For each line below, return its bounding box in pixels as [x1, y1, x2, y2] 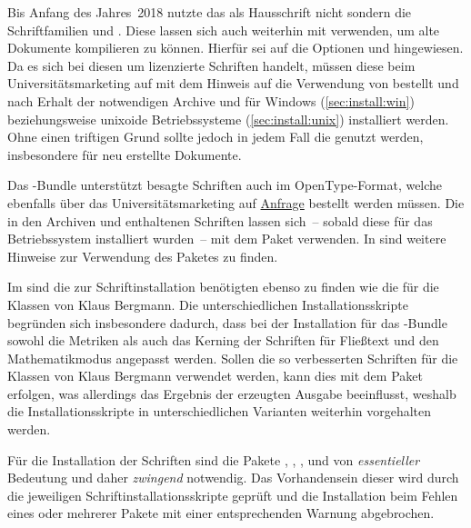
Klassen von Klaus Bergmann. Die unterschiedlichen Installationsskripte [7, 294, 408, 314]
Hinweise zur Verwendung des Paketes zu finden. [7, 246, 278, 265]
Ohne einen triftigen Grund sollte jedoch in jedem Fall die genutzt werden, [7, 127, 424, 146]
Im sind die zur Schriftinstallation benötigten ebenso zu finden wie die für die [7, 277, 439, 296]
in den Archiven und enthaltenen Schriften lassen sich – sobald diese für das [7, 211, 433, 230]
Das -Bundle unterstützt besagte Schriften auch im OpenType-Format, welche [7, 175, 443, 194]
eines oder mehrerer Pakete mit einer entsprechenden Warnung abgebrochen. [7, 503, 435, 523]
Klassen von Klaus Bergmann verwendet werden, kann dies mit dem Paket [7, 366, 423, 385]
